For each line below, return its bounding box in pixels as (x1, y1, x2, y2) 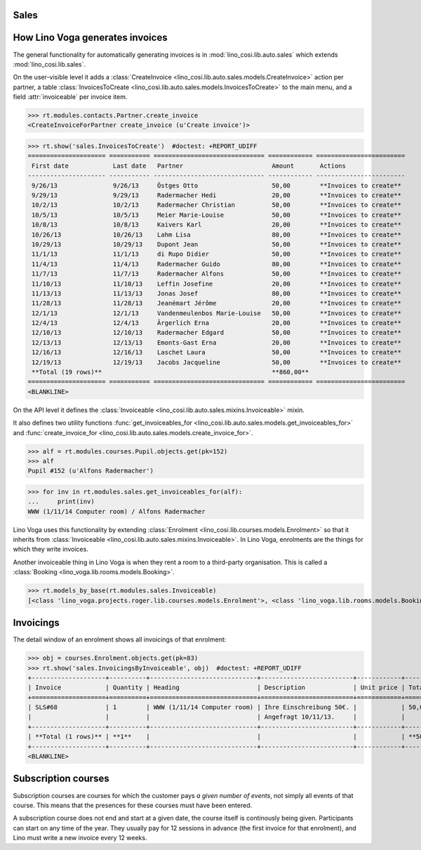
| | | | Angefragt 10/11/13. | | (27, 713, 406, 721)
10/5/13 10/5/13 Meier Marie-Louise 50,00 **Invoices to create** (32, 211, 401, 219)
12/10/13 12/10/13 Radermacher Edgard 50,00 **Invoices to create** (32, 328, 401, 337)
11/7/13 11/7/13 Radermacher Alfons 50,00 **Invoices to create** (32, 270, 401, 278)
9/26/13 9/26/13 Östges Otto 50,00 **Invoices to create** (32, 181, 401, 190)
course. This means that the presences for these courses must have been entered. (13, 801, 253, 809)
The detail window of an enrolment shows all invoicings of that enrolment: (13, 635, 227, 644)
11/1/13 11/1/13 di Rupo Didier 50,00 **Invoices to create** (32, 250, 401, 258)
